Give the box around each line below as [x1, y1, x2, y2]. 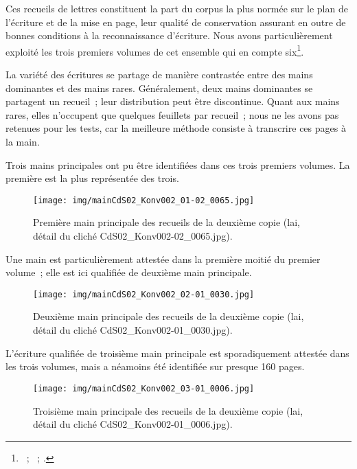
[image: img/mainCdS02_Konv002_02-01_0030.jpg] [33, 289, 255, 299]
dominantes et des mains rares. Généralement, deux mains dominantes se [5, 80, 313, 95]
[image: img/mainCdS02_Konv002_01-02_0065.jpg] [33, 195, 255, 205]
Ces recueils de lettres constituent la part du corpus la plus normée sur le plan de [5, 1, 348, 15]
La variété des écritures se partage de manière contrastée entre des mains [5, 67, 313, 82]
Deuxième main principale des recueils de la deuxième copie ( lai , [33, 309, 304, 323]
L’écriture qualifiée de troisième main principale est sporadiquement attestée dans [5, 345, 349, 360]
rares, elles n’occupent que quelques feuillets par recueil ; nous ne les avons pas [5, 107, 339, 122]
